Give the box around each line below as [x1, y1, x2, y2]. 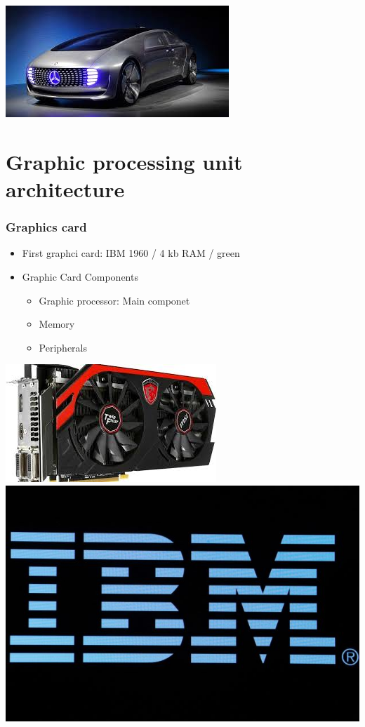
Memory [39, 316, 75, 331]
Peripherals [39, 340, 88, 354]
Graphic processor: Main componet [39, 293, 190, 307]
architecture [6, 174, 125, 203]
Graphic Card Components [22, 269, 138, 284]
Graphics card [6, 218, 87, 236]
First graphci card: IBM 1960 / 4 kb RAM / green [22, 246, 240, 260]
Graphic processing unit [6, 147, 243, 175]
